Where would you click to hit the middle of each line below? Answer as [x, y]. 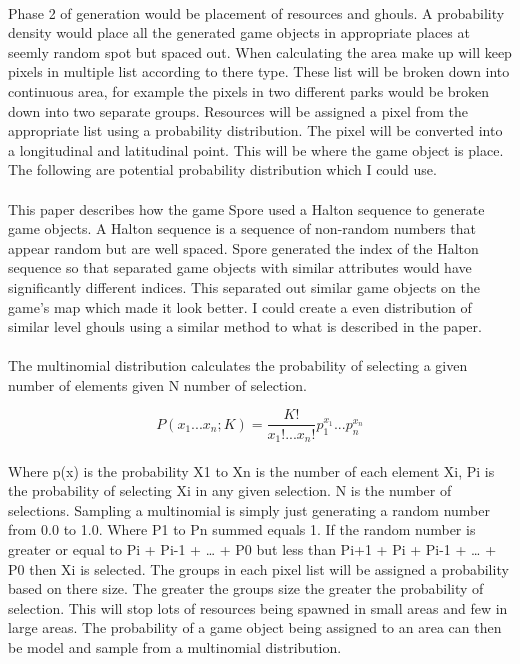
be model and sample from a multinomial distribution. [175, 646]
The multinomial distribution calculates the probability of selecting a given [238, 365]
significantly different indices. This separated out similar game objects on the [244, 286]
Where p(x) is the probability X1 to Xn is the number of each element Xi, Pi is [251, 470]
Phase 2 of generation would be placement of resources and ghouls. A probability [256, 12]
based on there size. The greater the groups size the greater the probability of [246, 588]
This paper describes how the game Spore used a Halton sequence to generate [246, 208]
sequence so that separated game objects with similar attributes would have [240, 267]
